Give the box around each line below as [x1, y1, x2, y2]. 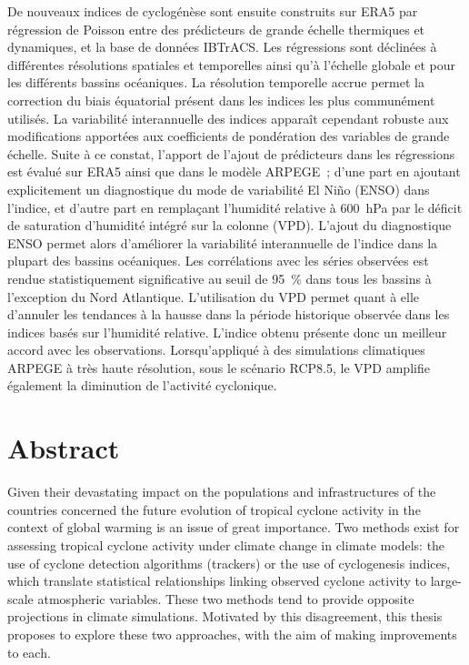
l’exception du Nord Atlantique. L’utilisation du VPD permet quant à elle [7, 287, 420, 306]
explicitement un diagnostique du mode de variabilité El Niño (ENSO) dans [7, 179, 430, 198]
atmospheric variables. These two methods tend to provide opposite [37, 589, 414, 608]
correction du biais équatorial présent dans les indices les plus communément [7, 90, 435, 109]
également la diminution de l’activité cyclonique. [7, 376, 277, 395]
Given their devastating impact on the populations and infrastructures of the [7, 482, 436, 501]
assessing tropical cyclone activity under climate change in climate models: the [7, 535, 445, 554]
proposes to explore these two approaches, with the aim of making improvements [7, 624, 457, 643]
